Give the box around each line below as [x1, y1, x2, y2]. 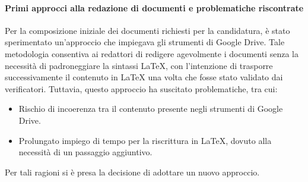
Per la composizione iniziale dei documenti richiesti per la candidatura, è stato [5, 24, 290, 36]
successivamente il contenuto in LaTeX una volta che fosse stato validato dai [5, 71, 283, 83]
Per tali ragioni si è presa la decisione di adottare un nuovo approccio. [5, 165, 260, 178]
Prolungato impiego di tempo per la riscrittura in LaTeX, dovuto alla [18, 134, 272, 146]
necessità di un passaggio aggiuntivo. [18, 146, 153, 158]
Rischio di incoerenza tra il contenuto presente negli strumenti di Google [18, 102, 283, 115]
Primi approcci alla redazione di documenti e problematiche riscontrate [5, 1, 304, 14]
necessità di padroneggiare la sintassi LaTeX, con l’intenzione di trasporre [5, 59, 273, 71]
